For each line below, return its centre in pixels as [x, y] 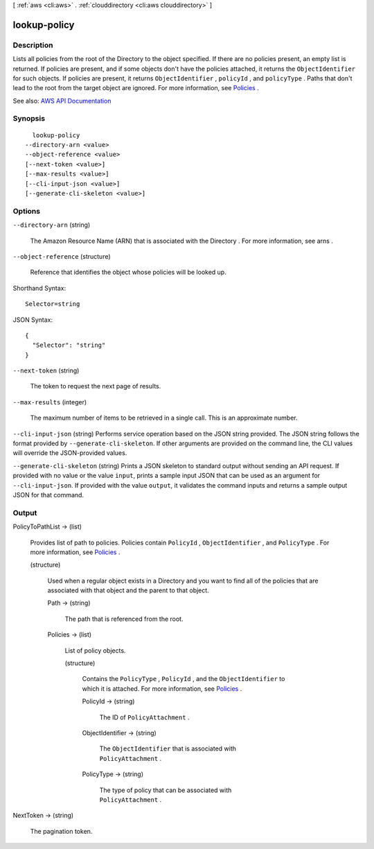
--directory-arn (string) [52, 225]
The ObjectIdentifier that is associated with [168, 748]
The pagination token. [61, 831]
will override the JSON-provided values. [70, 453]
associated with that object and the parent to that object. [128, 590]
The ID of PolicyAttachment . [144, 717]
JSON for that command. [48, 495]
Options [27, 211]
